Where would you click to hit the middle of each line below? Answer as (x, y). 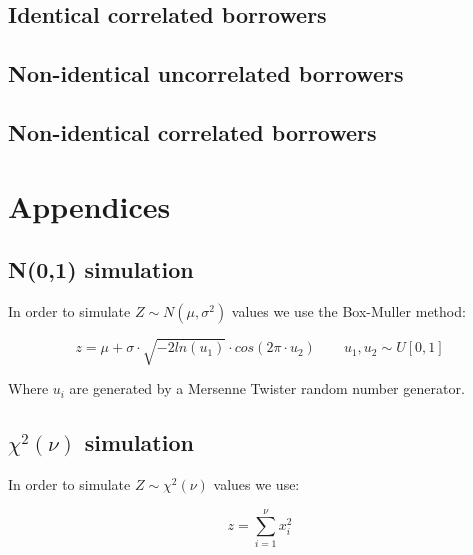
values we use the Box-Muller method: (348, 310)
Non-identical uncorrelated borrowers (206, 73)
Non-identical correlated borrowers (192, 131)
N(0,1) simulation (101, 269)
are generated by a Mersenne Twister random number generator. (267, 388)
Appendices (89, 205)
